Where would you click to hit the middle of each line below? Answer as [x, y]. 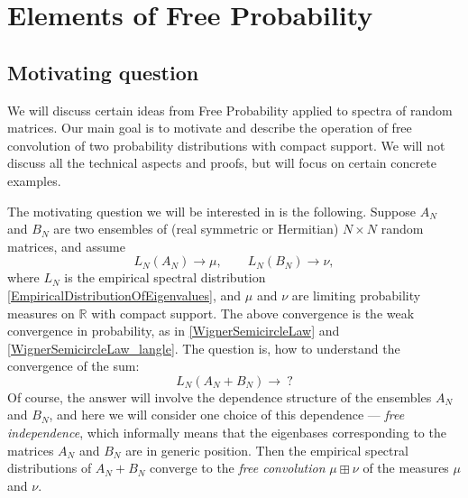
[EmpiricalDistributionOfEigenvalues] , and [124, 295]
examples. [34, 180]
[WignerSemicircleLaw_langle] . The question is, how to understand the [204, 348]
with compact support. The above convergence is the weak [253, 313]
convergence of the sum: [73, 366]
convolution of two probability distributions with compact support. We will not [226, 145]
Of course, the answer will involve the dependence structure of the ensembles [220, 397]
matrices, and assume [66, 246]
